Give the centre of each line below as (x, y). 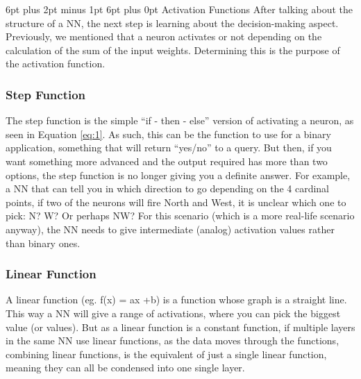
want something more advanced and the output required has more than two (167, 161)
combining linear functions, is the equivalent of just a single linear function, (166, 354)
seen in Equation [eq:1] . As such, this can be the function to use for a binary (168, 134)
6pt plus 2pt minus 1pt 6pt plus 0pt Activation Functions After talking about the (179, 9)
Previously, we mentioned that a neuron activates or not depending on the (164, 36)
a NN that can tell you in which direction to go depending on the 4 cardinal (167, 188)
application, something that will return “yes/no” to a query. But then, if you (169, 148)
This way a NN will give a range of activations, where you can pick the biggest (173, 313)
